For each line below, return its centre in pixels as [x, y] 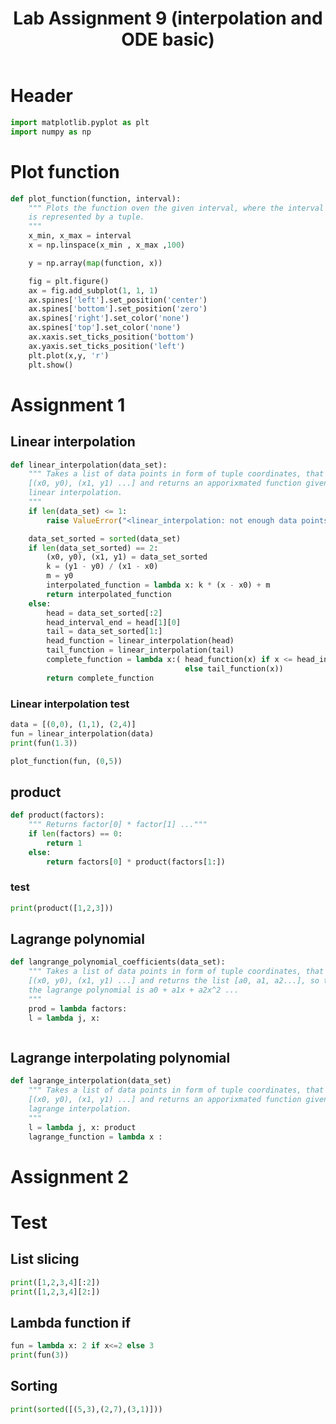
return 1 [64, 843]
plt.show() [51, 365]
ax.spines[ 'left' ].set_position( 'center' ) [118, 300]
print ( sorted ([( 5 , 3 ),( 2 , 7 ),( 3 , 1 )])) [86, 1409]
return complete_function [100, 678]
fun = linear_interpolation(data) [82, 733]
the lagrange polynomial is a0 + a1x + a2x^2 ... [134, 990]
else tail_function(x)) [234, 668]
